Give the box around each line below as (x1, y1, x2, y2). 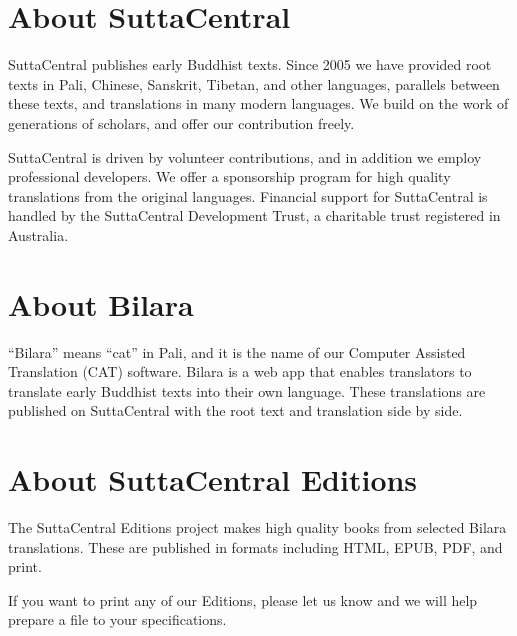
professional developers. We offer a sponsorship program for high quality (8, 166, 451, 187)
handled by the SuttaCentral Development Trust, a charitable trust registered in (8, 205, 501, 226)
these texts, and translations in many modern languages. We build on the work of (8, 93, 509, 114)
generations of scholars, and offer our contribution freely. (8, 112, 355, 133)
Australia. (8, 224, 69, 245)
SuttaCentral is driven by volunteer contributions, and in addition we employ (8, 146, 482, 167)
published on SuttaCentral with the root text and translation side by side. (8, 400, 463, 421)
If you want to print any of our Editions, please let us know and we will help (8, 589, 478, 610)
